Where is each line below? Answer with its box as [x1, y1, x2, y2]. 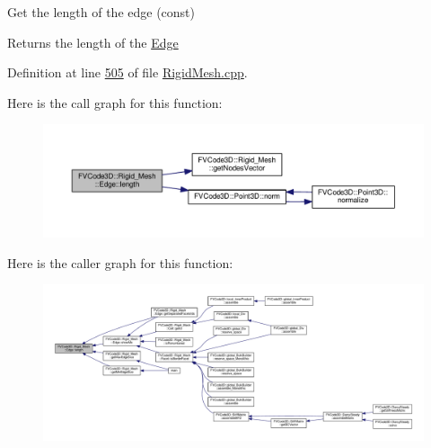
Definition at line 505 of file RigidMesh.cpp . [7, 63, 248, 82]
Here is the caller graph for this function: [7, 253, 233, 272]
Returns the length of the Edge [7, 32, 179, 51]
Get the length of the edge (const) [7, 3, 195, 21]
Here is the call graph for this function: [7, 93, 223, 112]
